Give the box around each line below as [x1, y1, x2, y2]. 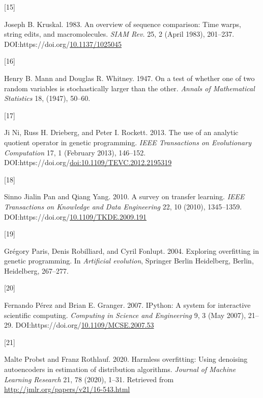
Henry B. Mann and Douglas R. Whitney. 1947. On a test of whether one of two [4, 72, 255, 83]
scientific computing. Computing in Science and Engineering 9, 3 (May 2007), [4, 309, 246, 320]
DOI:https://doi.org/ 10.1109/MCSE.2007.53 [15, 320, 154, 330]
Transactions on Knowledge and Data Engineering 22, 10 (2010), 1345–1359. [4, 201, 242, 211]
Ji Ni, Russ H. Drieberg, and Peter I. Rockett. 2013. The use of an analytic [4, 127, 239, 138]
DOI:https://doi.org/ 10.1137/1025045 [4, 38, 122, 49]
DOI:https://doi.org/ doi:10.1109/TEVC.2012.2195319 [4, 157, 172, 168]
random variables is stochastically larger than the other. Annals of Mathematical [4, 83, 255, 93]
